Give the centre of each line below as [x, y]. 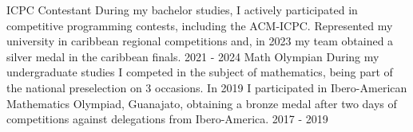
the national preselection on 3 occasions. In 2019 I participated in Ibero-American [207, 87]
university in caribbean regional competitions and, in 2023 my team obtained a [200, 41]
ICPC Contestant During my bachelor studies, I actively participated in [182, 10]
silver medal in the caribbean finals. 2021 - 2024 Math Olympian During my [193, 56]
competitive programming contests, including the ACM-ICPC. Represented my [200, 25]
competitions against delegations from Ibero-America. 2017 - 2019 [167, 119]
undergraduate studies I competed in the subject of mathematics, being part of [200, 72]
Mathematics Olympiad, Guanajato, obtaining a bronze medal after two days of [202, 103]
